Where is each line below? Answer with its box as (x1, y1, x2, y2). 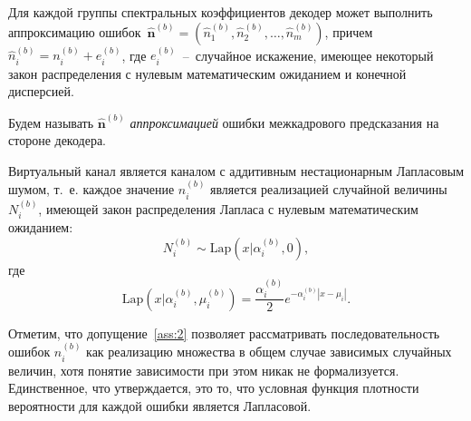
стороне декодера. (8, 131, 106, 150)
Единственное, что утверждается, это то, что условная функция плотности (8, 378, 419, 397)
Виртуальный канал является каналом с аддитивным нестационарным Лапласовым (8, 161, 465, 180)
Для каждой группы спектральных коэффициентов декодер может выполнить (8, 3, 433, 21)
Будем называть (8, 113, 94, 132)
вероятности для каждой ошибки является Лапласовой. (8, 396, 312, 415)
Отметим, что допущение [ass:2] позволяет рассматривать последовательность (8, 323, 440, 342)
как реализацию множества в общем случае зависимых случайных (86, 342, 452, 361)
